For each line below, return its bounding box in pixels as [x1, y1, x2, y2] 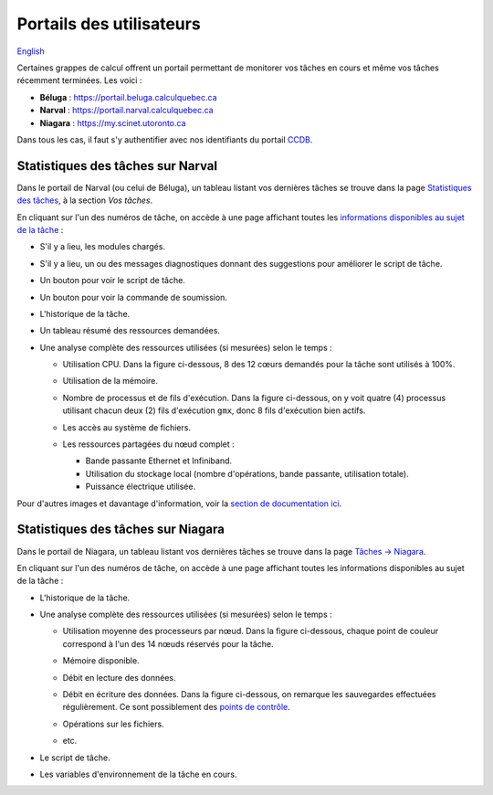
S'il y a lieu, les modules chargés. [39, 241, 166, 252]
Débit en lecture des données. [62, 672, 176, 683]
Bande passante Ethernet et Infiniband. [85, 455, 233, 466]
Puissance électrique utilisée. [85, 481, 196, 493]
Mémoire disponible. [62, 655, 141, 666]
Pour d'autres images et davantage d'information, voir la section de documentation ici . [16, 498, 342, 509]
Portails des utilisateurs [16, 14, 201, 34]
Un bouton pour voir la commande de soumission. [39, 291, 228, 302]
